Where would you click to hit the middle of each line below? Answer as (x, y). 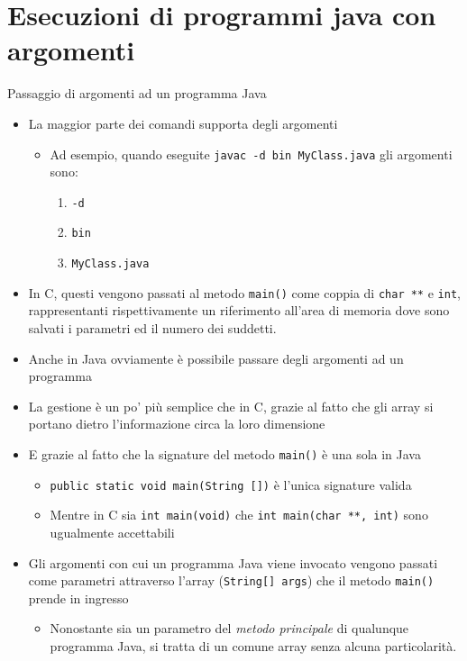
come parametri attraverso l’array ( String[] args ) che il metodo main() (231, 580)
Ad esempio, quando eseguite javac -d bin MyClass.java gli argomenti (251, 154)
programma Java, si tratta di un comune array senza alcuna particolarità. (253, 645)
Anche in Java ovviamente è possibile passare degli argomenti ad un (216, 358)
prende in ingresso (78, 598)
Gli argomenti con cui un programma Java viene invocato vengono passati (233, 562)
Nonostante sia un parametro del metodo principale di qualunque (229, 628)
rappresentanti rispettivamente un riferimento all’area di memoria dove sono (239, 310)
